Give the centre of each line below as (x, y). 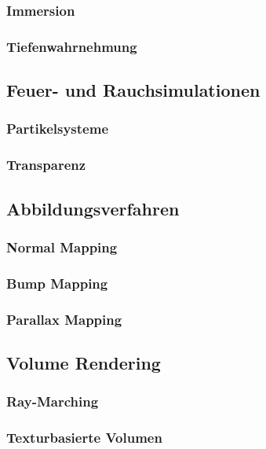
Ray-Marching (53, 401)
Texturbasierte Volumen (84, 438)
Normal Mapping (62, 247)
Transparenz (46, 165)
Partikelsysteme (58, 129)
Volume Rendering (84, 362)
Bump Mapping (57, 283)
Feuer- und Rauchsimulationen (133, 90)
